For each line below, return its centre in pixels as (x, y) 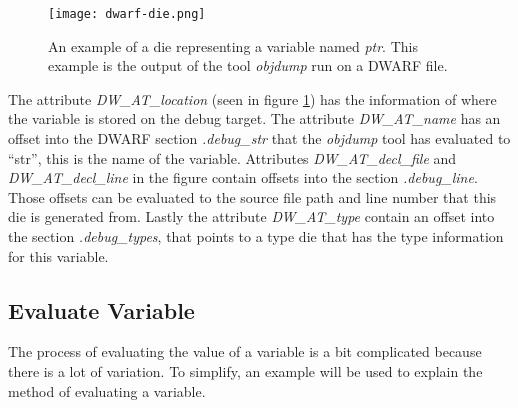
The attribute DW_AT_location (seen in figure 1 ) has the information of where (252, 98)
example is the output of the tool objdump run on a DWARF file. (248, 65)
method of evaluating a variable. (107, 390)
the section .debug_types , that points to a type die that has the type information (256, 236)
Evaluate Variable (101, 309)
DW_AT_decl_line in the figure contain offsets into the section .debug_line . (243, 177)
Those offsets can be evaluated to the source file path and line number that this (252, 196)
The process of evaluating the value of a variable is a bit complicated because (245, 351)
